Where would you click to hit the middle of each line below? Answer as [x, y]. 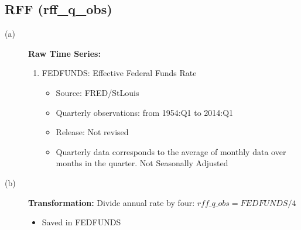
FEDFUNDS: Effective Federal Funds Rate [119, 73]
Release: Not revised [92, 132]
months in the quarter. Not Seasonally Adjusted [142, 163]
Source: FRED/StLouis [98, 92]
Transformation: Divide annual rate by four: [112, 202]
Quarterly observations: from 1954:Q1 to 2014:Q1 [145, 112]
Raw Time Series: [64, 53]
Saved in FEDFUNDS [81, 222]
